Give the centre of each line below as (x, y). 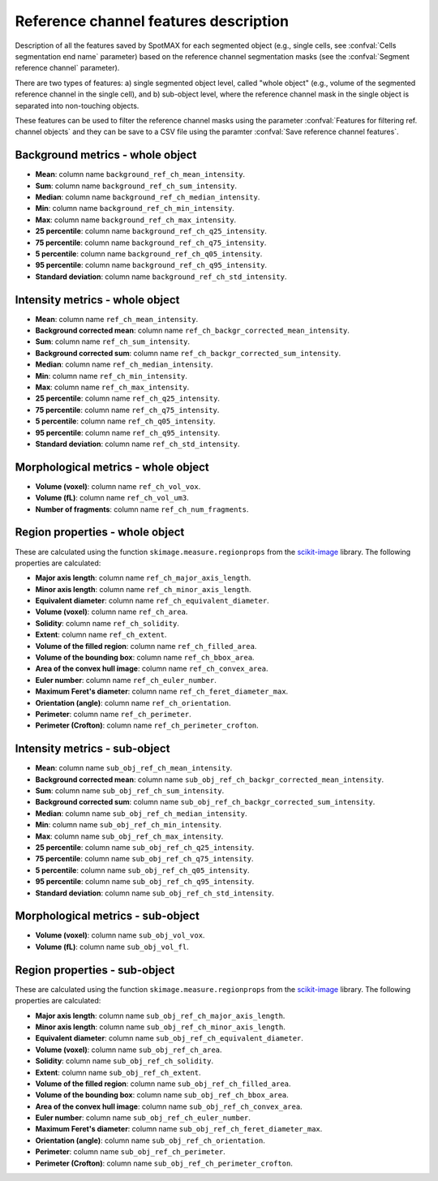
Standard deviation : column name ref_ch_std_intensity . (137, 444)
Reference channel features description (152, 21)
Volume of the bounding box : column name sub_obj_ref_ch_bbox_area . (162, 1095)
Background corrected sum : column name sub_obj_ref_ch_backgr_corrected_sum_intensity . (205, 802)
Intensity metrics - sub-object (92, 749)
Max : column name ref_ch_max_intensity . (112, 387)
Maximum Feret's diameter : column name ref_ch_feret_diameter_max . (162, 691)
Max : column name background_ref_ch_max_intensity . (136, 220)
